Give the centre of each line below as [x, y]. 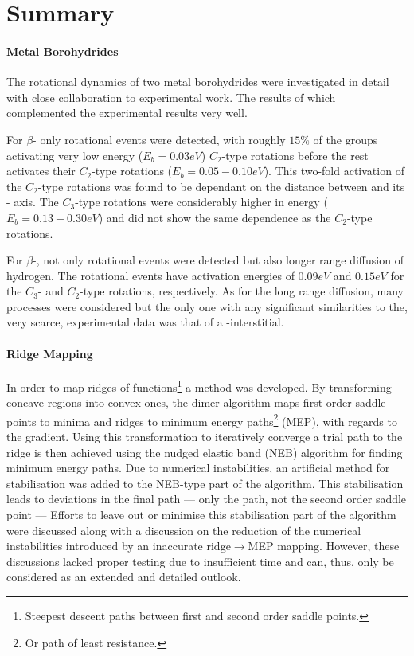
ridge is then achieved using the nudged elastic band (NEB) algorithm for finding [205, 452]
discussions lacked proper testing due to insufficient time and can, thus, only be [200, 561]
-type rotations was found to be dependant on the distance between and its [221, 186]
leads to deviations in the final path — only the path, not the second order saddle [207, 499]
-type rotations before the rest [295, 155]
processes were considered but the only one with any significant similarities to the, [207, 306]
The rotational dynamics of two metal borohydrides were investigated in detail [198, 82]
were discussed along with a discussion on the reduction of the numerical [184, 530]
